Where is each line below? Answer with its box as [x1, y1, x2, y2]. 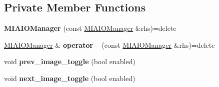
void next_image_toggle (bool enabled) [4, 73, 135, 83]
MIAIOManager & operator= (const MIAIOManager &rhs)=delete [4, 39, 215, 50]
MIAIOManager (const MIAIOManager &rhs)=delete [4, 23, 176, 33]
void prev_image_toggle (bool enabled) [4, 56, 135, 67]
